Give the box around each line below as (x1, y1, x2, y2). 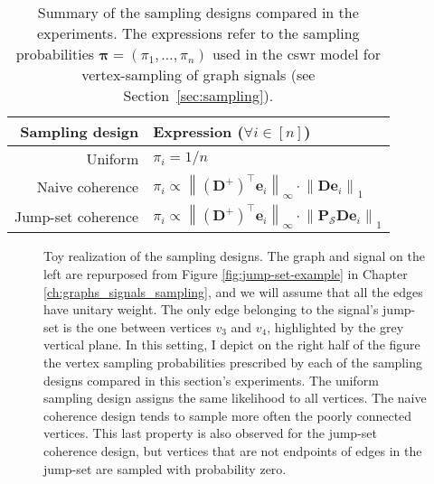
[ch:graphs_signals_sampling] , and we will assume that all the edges (43, 282, 423, 301)
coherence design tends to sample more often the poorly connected (43, 405, 412, 424)
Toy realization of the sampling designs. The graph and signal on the (43, 247, 425, 265)
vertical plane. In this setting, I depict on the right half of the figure (43, 335, 420, 354)
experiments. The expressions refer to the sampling (37, 23, 360, 43)
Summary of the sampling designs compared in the (37, 2, 359, 23)
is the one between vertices (62, 317, 212, 336)
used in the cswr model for (212, 43, 381, 64)
